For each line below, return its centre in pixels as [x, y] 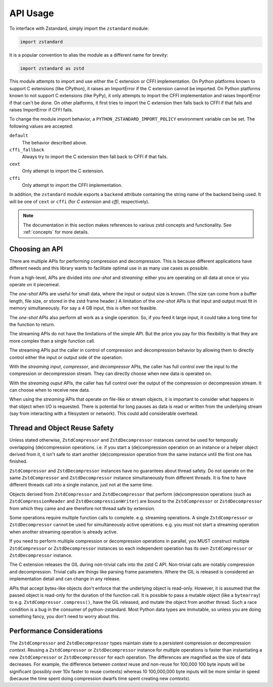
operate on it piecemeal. [35, 284]
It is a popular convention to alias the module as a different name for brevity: [89, 55]
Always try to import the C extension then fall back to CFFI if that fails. [95, 157]
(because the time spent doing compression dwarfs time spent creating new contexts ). [100, 678]
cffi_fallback [27, 150]
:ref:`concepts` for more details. [56, 232]
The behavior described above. [55, 142]
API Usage [32, 13]
